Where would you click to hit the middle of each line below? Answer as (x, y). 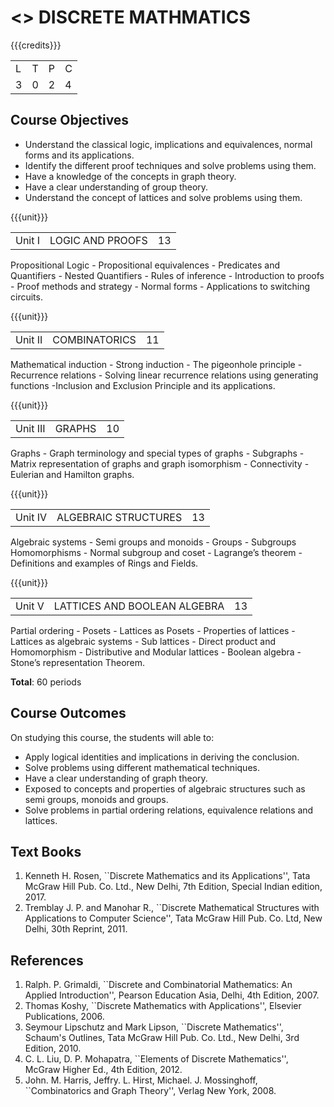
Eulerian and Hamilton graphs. (72, 474)
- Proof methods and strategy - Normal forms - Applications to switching (160, 286)
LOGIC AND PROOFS (98, 240)
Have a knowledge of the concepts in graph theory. (130, 176)
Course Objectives (70, 120)
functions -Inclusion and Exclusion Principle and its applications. (143, 385)
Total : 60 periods (46, 682)
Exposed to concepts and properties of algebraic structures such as (165, 788)
